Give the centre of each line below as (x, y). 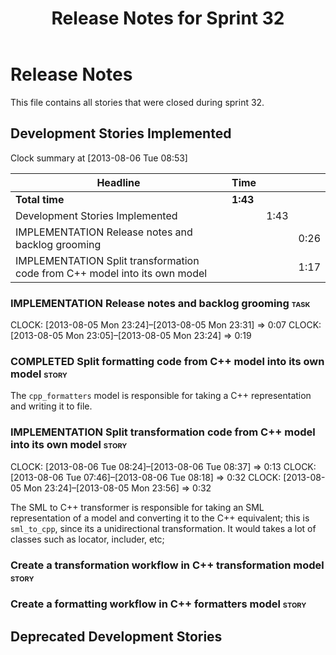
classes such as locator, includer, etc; (87, 539)
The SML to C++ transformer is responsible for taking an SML (137, 507)
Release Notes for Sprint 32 (168, 18)
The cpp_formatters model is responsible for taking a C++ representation (161, 396)
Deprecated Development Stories (116, 636)
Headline (118, 182)
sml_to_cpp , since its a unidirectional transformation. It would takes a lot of (163, 528)
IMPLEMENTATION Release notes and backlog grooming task (160, 303)
